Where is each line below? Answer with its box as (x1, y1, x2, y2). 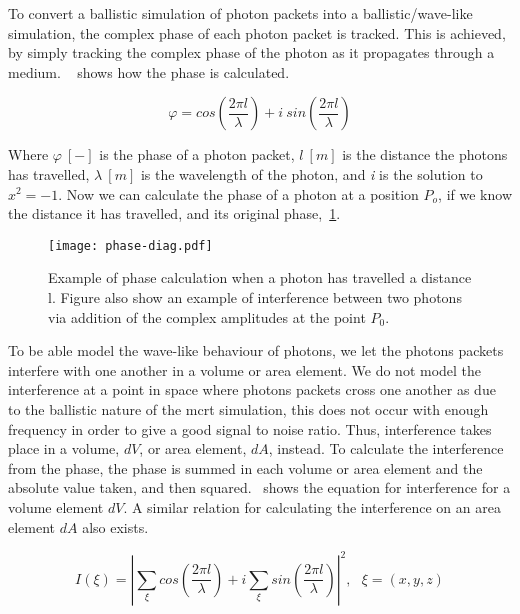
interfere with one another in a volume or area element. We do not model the (8, 359, 482, 380)
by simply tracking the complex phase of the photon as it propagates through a (8, 42, 495, 63)
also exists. (82, 516, 149, 537)
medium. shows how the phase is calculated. (8, 61, 290, 82)
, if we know (438, 183, 512, 204)
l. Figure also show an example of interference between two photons (48, 287, 462, 307)
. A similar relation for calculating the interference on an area (123, 496, 501, 517)
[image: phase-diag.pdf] (48, 238, 213, 253)
